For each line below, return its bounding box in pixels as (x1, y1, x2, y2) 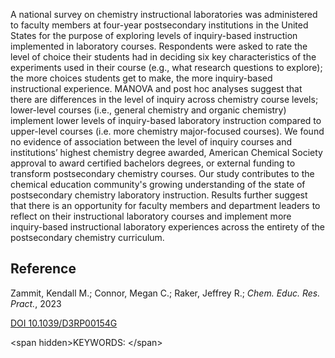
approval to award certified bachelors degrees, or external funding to (10, 157, 296, 169)
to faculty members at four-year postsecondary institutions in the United (10, 19, 309, 31)
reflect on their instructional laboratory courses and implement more (10, 210, 292, 222)
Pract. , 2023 (10, 297, 62, 309)
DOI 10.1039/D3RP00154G (10, 317, 118, 329)
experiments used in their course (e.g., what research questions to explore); (10, 62, 323, 73)
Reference (10, 260, 77, 278)
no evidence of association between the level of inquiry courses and (10, 136, 293, 148)
